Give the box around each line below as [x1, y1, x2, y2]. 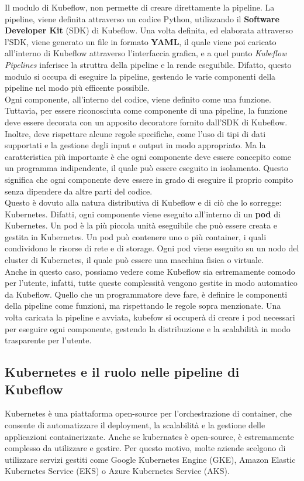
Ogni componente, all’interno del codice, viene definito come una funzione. [5, 93, 271, 105]
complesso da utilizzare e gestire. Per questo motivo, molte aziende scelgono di [5, 442, 286, 454]
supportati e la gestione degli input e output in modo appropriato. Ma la [5, 139, 266, 151]
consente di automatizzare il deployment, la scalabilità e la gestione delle [5, 419, 265, 431]
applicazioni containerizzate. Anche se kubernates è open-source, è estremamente [5, 430, 294, 442]
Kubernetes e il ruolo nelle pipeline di [5, 363, 240, 381]
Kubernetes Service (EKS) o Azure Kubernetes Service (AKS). [5, 465, 230, 477]
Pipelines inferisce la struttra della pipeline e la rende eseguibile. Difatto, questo [5, 58, 292, 70]
